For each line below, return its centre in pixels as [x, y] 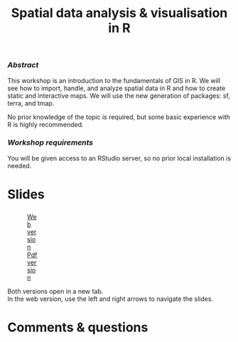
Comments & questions [78, 327]
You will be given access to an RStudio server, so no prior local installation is [119, 158]
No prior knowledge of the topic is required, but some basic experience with [119, 117]
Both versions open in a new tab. [55, 291]
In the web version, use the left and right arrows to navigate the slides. [110, 299]
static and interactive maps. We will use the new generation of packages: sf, [119, 95]
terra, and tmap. [31, 103]
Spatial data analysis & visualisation [119, 13]
